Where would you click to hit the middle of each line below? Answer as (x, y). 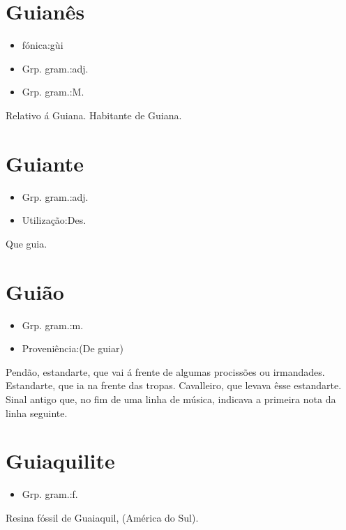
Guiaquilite (60, 461)
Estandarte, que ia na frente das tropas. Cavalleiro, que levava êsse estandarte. (174, 385)
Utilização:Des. (54, 220)
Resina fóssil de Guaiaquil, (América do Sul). (102, 517)
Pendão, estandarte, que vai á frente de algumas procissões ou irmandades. (165, 371)
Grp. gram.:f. (50, 494)
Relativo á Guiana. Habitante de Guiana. (94, 115)
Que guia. (27, 243)
